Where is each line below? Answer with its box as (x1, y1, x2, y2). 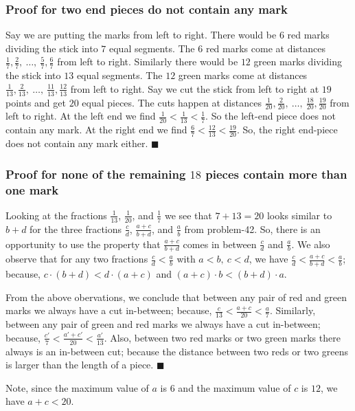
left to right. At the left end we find (5, 109, 156, 123)
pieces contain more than (205, 165, 347, 182)
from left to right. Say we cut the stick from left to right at (70, 81, 319, 96)
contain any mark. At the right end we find (5, 122, 187, 137)
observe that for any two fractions (5, 252, 148, 266)
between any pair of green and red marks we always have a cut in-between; (5, 317, 321, 331)
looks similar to (266, 208, 332, 222)
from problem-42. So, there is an (184, 221, 321, 236)
